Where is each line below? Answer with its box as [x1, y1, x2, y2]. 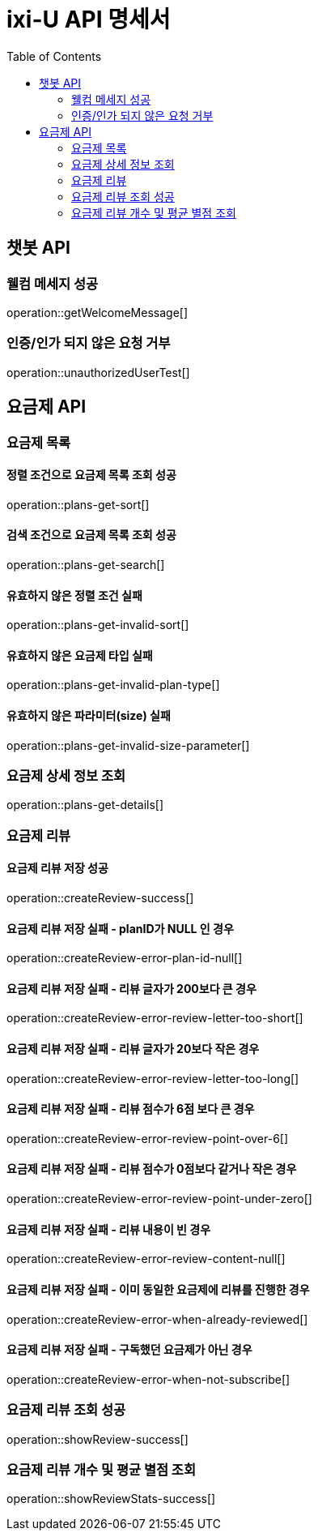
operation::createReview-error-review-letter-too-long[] [6, 1071, 299, 1085]
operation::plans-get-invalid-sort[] [6, 618, 189, 632]
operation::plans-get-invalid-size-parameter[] [6, 738, 250, 752]
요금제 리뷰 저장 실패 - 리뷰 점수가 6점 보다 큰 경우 [6, 1102, 255, 1116]
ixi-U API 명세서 [6, 6, 171, 33]
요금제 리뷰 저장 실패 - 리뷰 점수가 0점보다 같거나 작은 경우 [6, 1162, 297, 1176]
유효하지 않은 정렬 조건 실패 [6, 588, 142, 602]
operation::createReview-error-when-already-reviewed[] [6, 1312, 308, 1326]
